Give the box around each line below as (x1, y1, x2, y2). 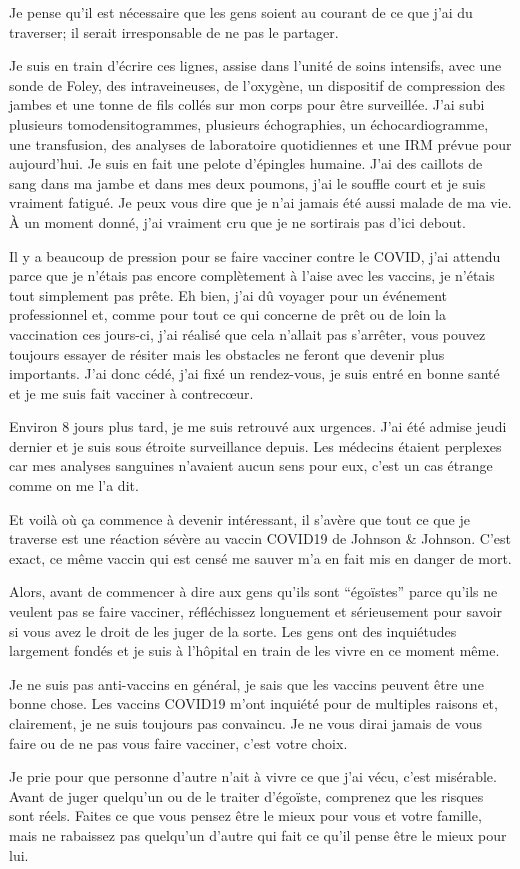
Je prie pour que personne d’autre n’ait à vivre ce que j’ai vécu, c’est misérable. (9, 766, 497, 787)
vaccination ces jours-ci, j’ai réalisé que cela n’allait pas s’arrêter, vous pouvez (9, 323, 486, 344)
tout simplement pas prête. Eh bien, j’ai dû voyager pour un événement (9, 284, 447, 305)
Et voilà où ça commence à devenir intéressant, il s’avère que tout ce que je (9, 508, 470, 529)
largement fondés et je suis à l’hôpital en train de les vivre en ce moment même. (9, 640, 500, 661)
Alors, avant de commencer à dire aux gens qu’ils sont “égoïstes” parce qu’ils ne (9, 581, 498, 602)
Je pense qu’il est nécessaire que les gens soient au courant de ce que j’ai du (9, 2, 473, 22)
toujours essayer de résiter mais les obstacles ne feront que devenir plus (9, 343, 445, 364)
